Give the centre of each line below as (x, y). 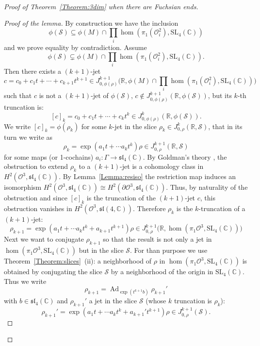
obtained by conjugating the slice (53, 272)
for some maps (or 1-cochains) (49, 157)
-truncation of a (222, 208)
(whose (156, 301)
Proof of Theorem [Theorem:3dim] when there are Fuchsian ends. (101, 6)
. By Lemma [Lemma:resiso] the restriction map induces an (147, 176)
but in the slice (101, 250)
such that (18, 95)
